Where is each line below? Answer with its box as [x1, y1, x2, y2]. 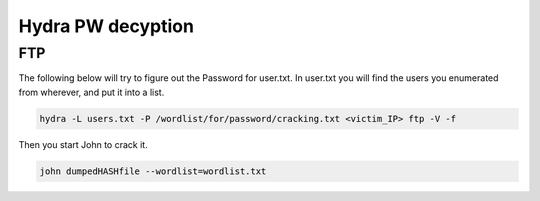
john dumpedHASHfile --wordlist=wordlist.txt [39, 165, 267, 177]
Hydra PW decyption [18, 15, 195, 37]
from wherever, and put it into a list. [18, 86, 165, 98]
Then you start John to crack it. [18, 138, 149, 150]
